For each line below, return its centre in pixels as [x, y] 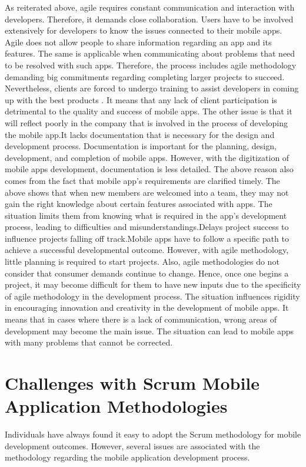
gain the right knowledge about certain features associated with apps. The [139, 204]
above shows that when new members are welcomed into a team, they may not [147, 192]
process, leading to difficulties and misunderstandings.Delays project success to [147, 227]
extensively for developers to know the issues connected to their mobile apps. [144, 30]
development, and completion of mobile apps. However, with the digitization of [147, 157]
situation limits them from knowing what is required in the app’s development [146, 215]
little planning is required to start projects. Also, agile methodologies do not [142, 262]
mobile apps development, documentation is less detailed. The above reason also [149, 169]
